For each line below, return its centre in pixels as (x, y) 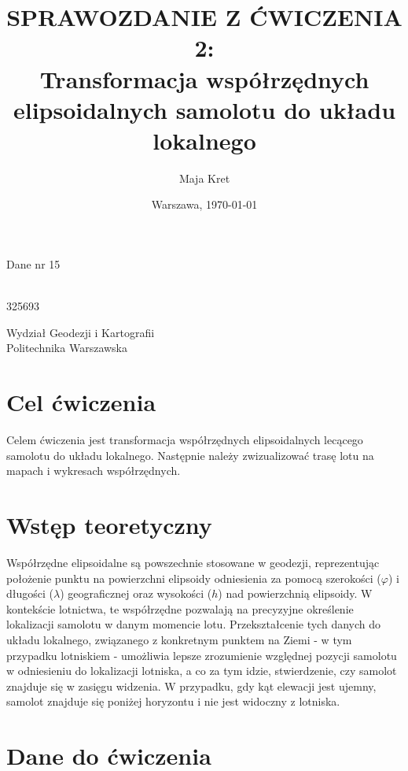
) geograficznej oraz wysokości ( (136, 593)
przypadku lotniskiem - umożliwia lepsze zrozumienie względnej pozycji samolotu (202, 655)
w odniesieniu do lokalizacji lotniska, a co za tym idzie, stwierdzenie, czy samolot (202, 671)
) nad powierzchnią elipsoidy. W (295, 593)
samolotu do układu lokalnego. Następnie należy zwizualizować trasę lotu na (190, 455)
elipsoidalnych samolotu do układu (204, 109)
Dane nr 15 (33, 264)
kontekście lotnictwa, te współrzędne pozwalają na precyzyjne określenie (180, 608)
